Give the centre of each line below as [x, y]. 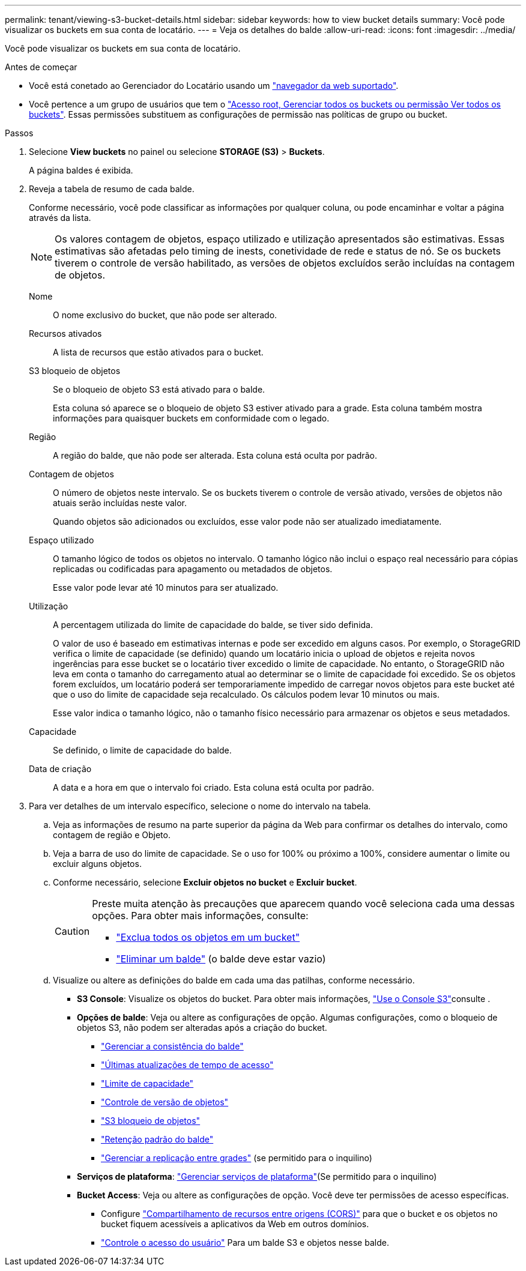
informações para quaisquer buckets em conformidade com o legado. [191, 418]
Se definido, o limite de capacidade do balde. [142, 750]
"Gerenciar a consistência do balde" [172, 1046]
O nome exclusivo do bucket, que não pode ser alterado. [165, 315]
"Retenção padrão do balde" [157, 1139]
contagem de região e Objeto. [112, 835]
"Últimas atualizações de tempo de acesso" [187, 1065]
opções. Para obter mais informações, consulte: [200, 916]
